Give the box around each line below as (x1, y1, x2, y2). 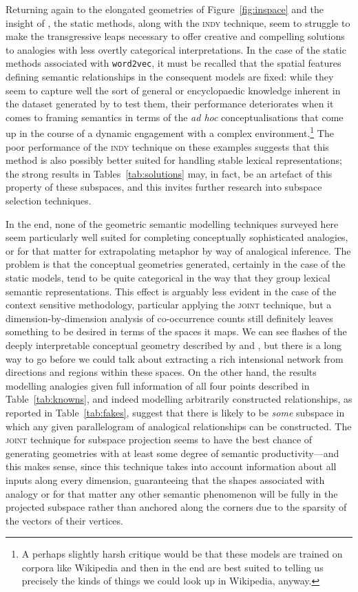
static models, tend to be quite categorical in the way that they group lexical (6, 271, 330, 284)
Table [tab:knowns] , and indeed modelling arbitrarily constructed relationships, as (6, 392, 352, 406)
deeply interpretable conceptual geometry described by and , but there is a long (6, 337, 342, 352)
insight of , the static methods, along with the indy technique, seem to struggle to (6, 15, 350, 30)
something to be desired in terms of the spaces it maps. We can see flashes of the (6, 324, 347, 339)
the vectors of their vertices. (6, 513, 123, 527)
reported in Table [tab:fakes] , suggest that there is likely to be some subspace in (6, 405, 345, 419)
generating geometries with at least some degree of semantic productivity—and (6, 445, 339, 460)
